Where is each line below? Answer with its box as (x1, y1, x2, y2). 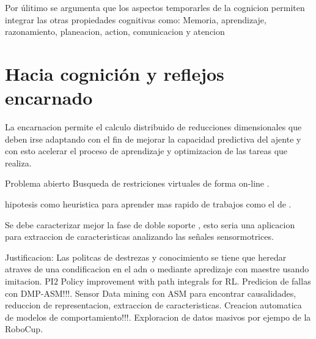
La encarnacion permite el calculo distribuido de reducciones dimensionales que (5, 121, 302, 133)
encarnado (5, 85, 93, 110)
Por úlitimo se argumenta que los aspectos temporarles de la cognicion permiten (5, 1, 305, 13)
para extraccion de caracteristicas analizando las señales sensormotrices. (5, 230, 274, 243)
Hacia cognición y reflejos (5, 61, 224, 86)
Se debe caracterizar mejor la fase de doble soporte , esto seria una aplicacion (5, 218, 295, 231)
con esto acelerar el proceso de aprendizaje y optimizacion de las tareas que (5, 144, 288, 157)
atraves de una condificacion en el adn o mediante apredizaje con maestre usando (5, 263, 309, 275)
